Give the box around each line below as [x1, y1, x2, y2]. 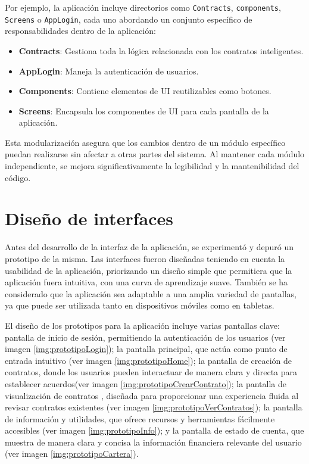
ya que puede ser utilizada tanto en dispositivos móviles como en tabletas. [5, 299, 274, 312]
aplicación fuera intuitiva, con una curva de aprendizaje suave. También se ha [5, 276, 288, 288]
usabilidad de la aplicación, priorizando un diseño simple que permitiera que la [5, 264, 292, 276]
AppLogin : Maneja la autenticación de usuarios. [18, 64, 199, 77]
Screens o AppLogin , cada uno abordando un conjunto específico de [5, 13, 252, 25]
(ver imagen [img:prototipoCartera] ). [5, 447, 139, 460]
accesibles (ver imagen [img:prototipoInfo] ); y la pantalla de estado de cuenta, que [5, 424, 304, 437]
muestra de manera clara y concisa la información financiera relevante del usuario [5, 435, 302, 448]
